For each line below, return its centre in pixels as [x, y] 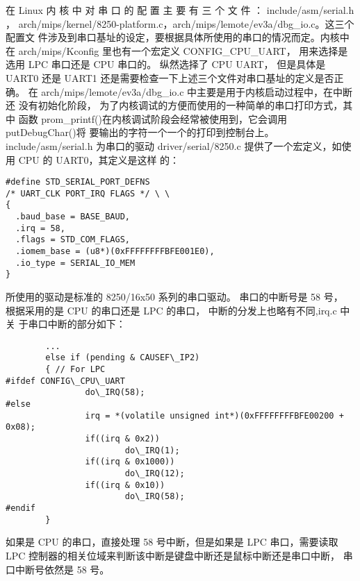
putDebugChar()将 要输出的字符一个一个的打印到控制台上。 [140, 132]
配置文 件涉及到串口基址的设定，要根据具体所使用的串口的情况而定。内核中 [178, 37]
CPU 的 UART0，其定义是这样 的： [99, 159]
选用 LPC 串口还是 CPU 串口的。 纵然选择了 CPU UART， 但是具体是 [166, 64]
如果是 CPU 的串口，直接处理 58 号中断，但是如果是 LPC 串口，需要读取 [172, 542]
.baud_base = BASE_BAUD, [73, 217]
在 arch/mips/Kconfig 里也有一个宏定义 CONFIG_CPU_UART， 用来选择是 [177, 50]
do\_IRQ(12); [155, 474]
